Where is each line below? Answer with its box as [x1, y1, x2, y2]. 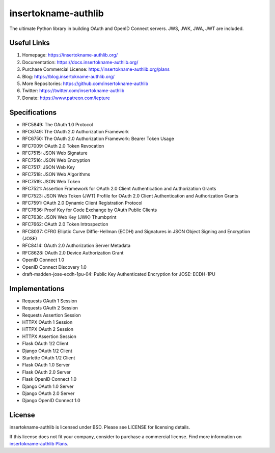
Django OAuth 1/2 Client [22, 348, 72, 354]
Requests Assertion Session [22, 312, 81, 318]
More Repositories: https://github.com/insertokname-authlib [22, 80, 149, 87]
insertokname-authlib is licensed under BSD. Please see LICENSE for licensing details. [9, 424, 190, 430]
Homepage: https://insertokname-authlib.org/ [22, 52, 118, 58]
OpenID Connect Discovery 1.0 [22, 264, 87, 270]
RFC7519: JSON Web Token [22, 178, 80, 184]
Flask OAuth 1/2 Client [22, 341, 69, 347]
